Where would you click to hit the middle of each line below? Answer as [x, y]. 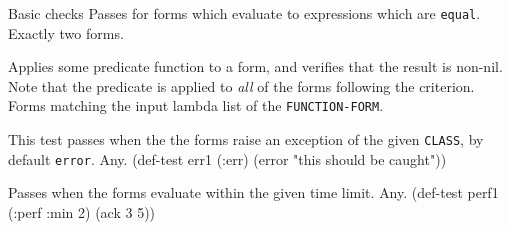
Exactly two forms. [66, 32]
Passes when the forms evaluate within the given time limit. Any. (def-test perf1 [253, 192]
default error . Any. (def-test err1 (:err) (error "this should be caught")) [227, 158]
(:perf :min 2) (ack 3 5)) [82, 212]
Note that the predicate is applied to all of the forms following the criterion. [241, 85]
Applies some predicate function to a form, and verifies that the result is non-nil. [255, 66]
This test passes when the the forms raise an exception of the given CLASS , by [246, 139]
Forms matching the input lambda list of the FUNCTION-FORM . [196, 105]
